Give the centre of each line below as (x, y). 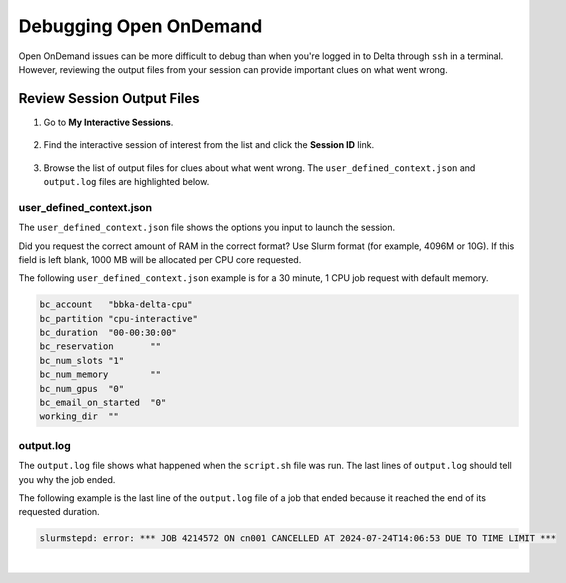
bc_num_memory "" (100, 374)
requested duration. (59, 512)
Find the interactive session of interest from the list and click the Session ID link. (209, 145)
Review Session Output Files (109, 98)
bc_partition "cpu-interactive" (119, 318)
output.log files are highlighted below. (126, 182)
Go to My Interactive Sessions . (108, 122)
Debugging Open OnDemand (140, 26)
